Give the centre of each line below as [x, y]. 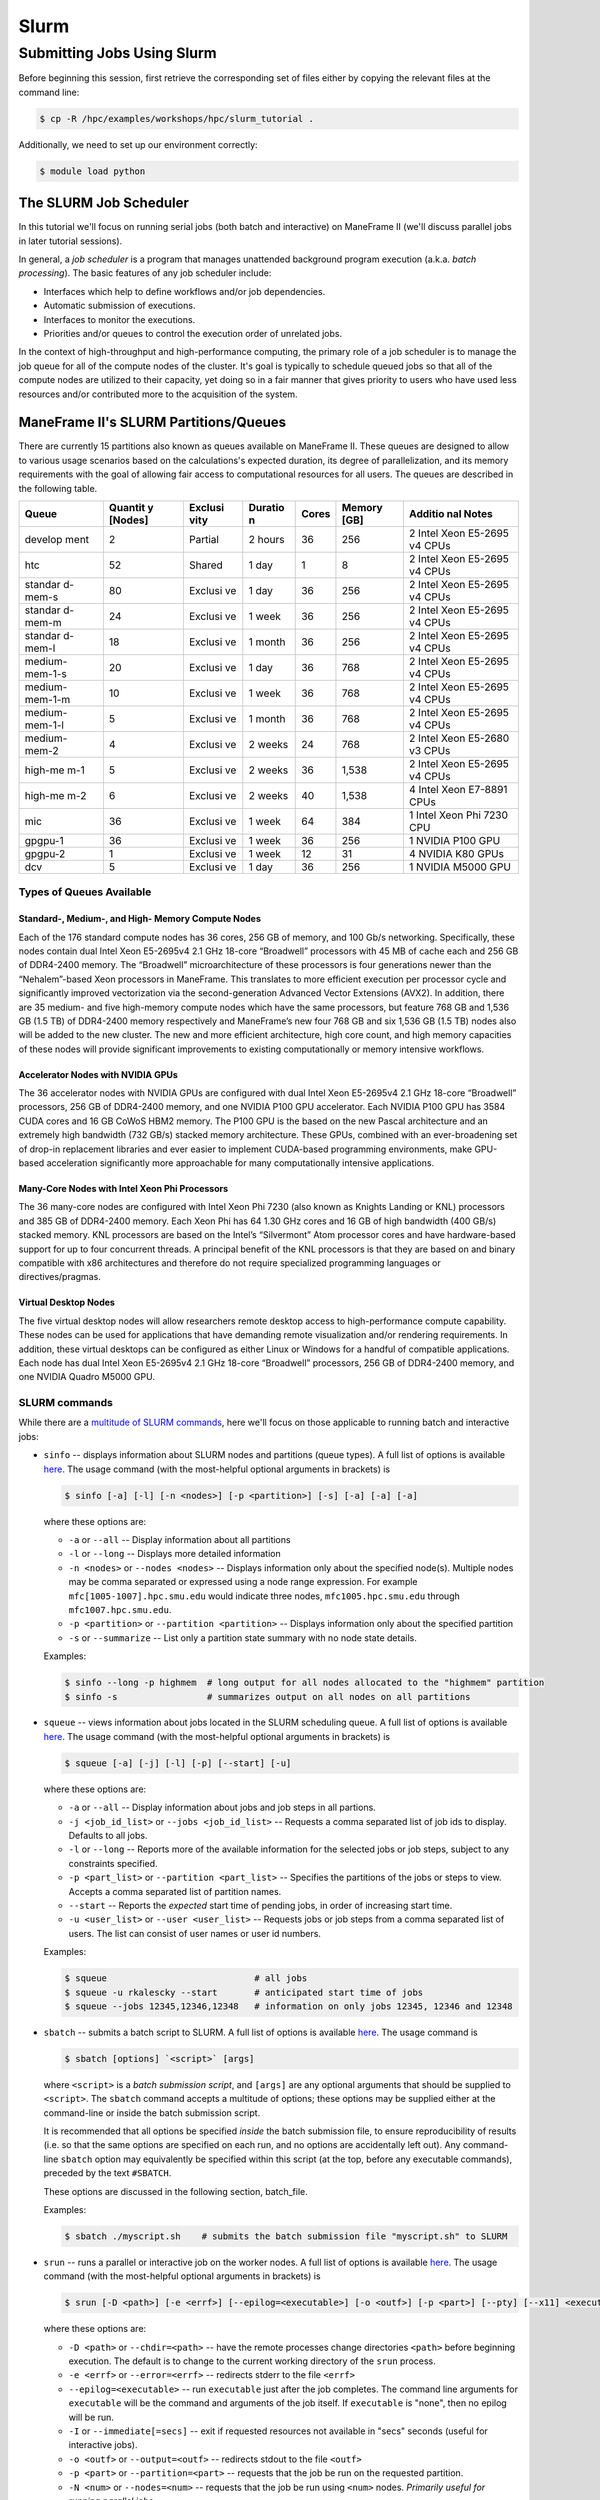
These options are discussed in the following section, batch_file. [176, 2191]
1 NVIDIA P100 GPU [454, 840]
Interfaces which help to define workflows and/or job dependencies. [184, 291]
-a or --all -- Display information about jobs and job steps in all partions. [222, 1807]
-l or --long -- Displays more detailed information [175, 1554]
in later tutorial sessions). [70, 241]
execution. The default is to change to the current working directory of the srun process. [252, 2361]
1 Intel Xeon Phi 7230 [458, 815]
